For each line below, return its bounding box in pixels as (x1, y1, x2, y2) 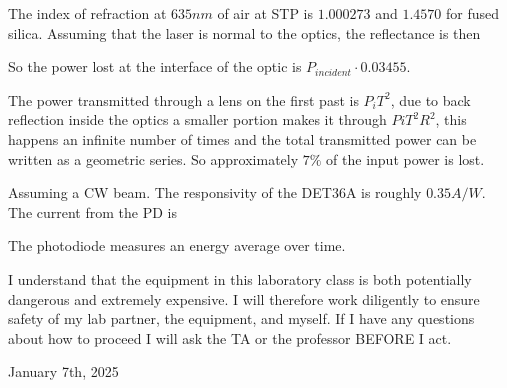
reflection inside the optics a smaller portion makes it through (8, 109, 387, 130)
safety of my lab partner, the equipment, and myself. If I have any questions (8, 308, 475, 329)
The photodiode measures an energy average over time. (8, 235, 346, 256)
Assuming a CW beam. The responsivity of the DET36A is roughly (8, 182, 422, 203)
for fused (446, 3, 500, 23)
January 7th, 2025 (8, 361, 119, 382)
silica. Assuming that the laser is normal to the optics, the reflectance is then (8, 22, 481, 43)
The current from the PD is (8, 201, 177, 222)
